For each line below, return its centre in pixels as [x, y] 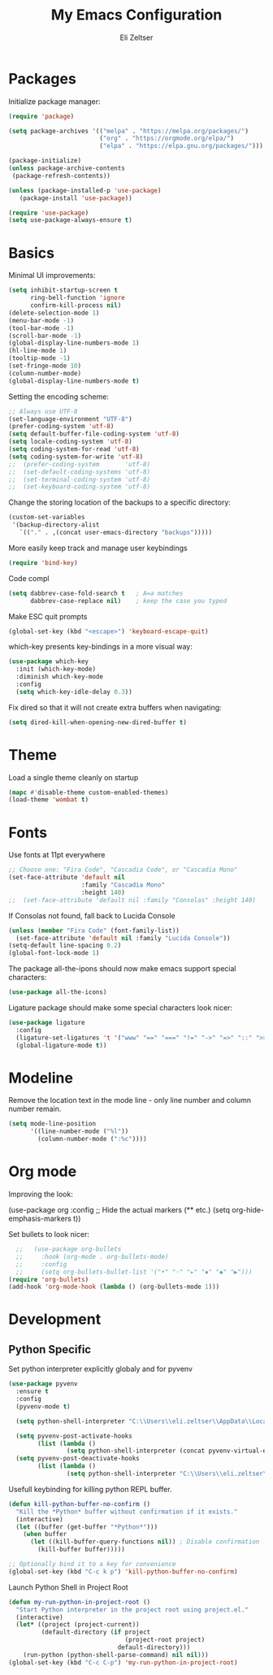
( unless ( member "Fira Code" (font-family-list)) [94, 931]
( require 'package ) [41, 116]
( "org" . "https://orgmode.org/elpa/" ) [166, 139]
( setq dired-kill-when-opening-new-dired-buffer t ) [97, 722]
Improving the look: [41, 1194]
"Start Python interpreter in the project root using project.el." [132, 1610]
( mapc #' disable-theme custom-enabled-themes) [89, 792]
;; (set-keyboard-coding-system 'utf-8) [80, 487]
